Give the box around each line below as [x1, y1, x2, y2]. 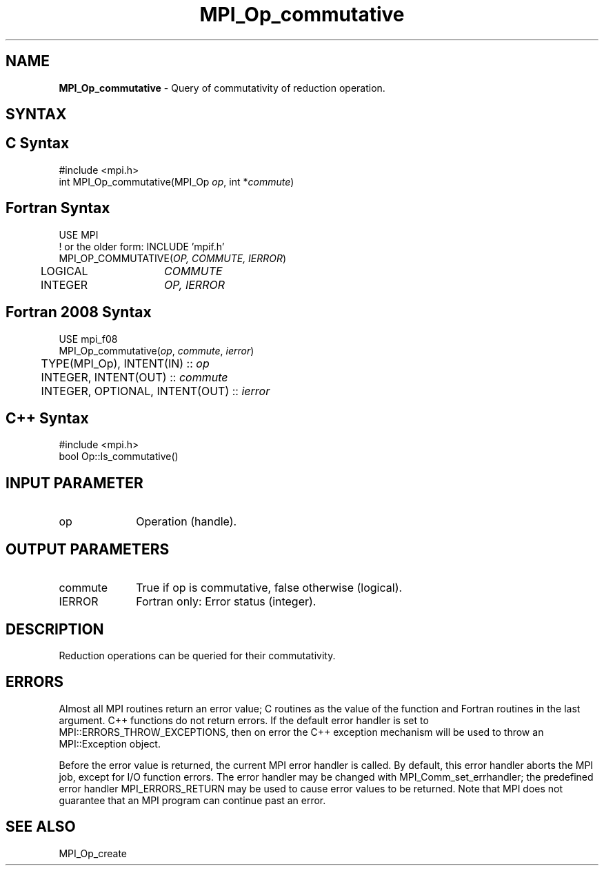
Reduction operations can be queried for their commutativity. [59, 649, 336, 661]
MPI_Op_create [59, 847, 128, 859]
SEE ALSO [6, 818, 76, 836]
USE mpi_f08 [59, 332, 118, 345]
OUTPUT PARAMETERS [6, 540, 170, 558]
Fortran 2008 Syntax [6, 303, 152, 321]
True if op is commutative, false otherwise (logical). [136, 581, 403, 595]
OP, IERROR [163, 277, 225, 292]
